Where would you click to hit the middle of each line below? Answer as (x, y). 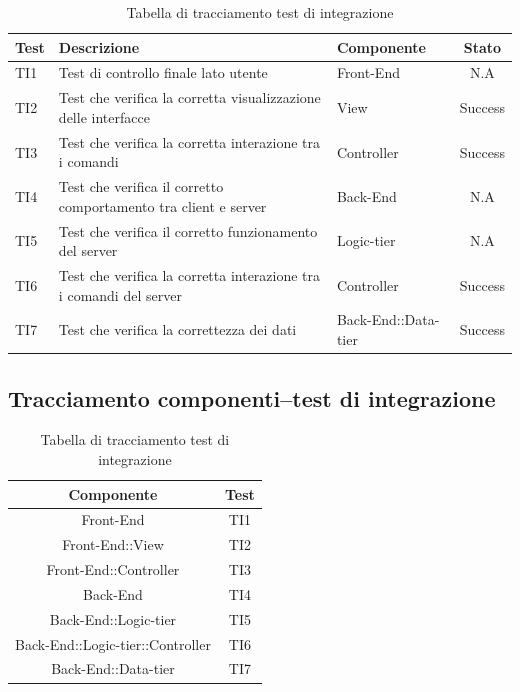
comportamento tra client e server (162, 205)
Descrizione (99, 46)
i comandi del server (120, 294)
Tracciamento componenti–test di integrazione (252, 397)
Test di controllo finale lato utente (163, 72)
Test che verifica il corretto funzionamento (188, 230)
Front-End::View (113, 544)
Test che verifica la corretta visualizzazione (189, 97)
